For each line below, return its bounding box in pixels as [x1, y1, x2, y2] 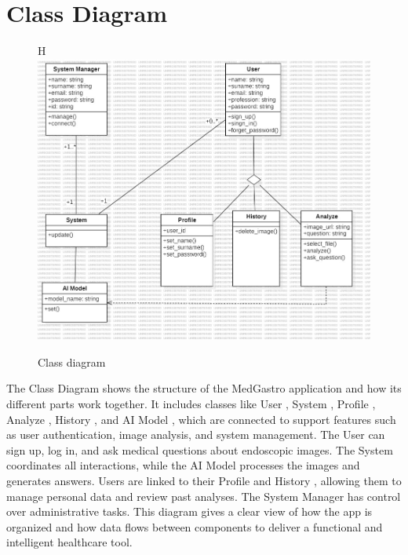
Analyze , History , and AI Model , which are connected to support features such [6, 411, 396, 427]
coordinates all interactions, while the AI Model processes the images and [6, 457, 360, 473]
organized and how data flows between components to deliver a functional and [6, 518, 383, 535]
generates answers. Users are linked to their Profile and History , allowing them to [6, 472, 402, 488]
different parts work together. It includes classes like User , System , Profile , [6, 395, 376, 411]
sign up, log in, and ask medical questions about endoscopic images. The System [6, 441, 393, 458]
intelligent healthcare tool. [6, 534, 133, 550]
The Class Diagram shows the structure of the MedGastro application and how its [6, 380, 402, 396]
